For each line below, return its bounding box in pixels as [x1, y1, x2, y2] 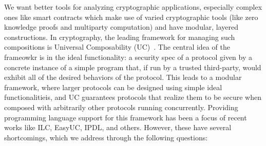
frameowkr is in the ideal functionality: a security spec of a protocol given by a [4, 51, 252, 62]
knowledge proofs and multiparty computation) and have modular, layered [4, 22, 239, 32]
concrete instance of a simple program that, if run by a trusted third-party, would [4, 61, 261, 72]
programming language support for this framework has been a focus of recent [4, 112, 247, 122]
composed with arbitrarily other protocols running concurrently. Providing [4, 101, 238, 112]
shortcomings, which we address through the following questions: [4, 132, 208, 142]
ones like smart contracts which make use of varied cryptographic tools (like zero [4, 11, 258, 22]
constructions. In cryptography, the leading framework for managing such [4, 31, 235, 42]
